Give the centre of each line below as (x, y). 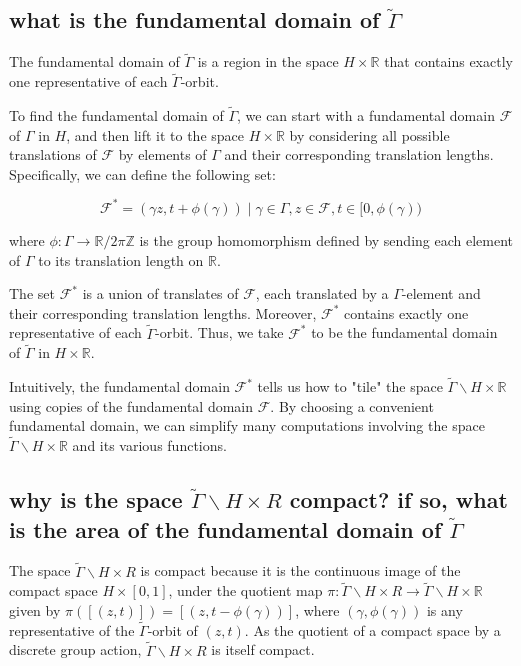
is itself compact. (263, 649)
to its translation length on (121, 259)
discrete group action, (75, 649)
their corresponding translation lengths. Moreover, (163, 312)
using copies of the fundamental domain (131, 405)
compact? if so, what (398, 499)
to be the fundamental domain (404, 332)
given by (35, 609)
